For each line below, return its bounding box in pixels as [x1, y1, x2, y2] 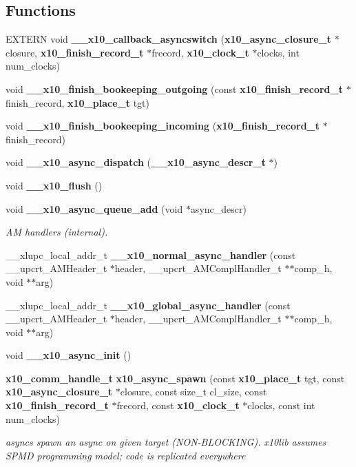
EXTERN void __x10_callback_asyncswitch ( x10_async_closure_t [6, 32, 332, 46]
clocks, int [257, 45, 300, 59]
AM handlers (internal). [6, 225, 108, 239]
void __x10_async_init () [6, 348, 132, 362]
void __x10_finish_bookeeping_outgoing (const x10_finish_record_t [6, 81, 343, 96]
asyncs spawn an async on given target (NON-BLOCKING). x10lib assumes [6, 435, 326, 449]
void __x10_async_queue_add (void [6, 201, 183, 216]
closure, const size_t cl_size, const [120, 384, 267, 399]
